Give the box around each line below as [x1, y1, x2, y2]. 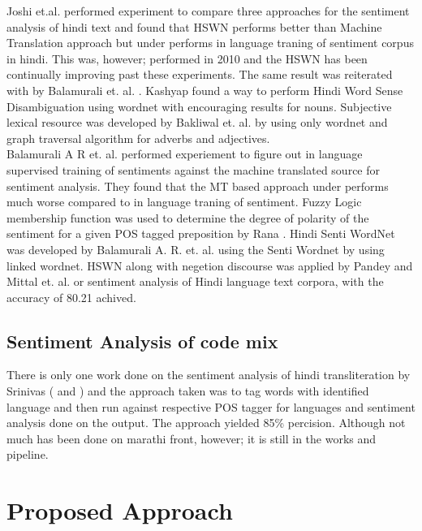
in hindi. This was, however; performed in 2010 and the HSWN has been [6, 50, 368, 67]
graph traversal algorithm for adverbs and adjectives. [6, 129, 270, 146]
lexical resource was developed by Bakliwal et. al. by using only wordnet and [6, 114, 388, 131]
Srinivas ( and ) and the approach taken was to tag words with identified [6, 382, 369, 399]
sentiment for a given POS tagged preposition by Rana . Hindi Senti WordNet [6, 225, 395, 242]
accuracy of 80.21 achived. [6, 288, 136, 305]
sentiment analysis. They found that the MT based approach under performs [6, 177, 389, 194]
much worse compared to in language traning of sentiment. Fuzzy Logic [6, 193, 362, 210]
